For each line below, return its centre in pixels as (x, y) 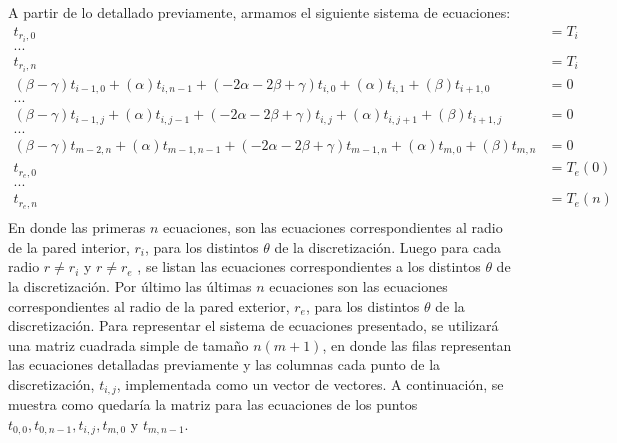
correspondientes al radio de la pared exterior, (149, 305)
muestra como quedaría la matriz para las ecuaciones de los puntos (213, 404)
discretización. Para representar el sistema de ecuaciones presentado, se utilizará (253, 325)
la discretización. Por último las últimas (130, 286)
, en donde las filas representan (417, 344)
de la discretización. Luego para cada (388, 246)
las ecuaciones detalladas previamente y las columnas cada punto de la (224, 364)
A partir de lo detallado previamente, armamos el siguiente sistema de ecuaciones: (259, 12)
